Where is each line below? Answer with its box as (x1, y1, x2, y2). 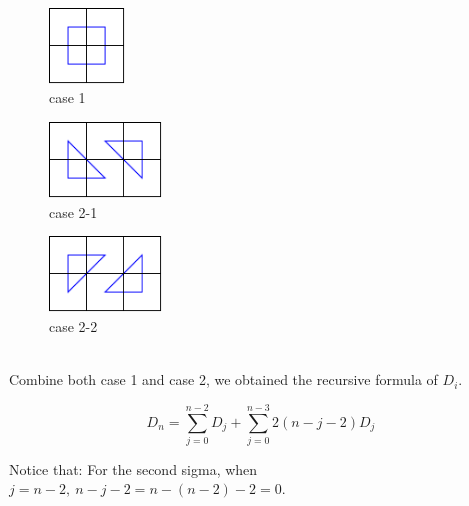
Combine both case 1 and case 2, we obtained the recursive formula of (9, 369, 438, 390)
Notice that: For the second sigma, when (9, 458, 258, 479)
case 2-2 (49, 315, 98, 336)
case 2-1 (49, 201, 98, 222)
